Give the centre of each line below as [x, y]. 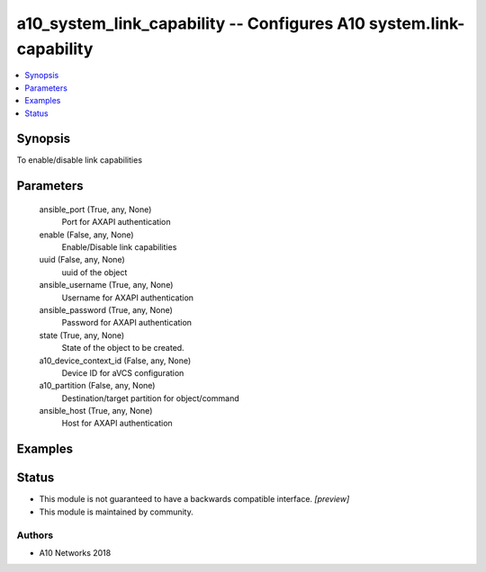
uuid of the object [94, 272]
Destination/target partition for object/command [150, 398]
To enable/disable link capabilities [80, 160]
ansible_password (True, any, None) [106, 309]
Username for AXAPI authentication [127, 298]
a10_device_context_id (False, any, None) [115, 361]
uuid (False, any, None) [82, 260]
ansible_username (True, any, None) [106, 285]
